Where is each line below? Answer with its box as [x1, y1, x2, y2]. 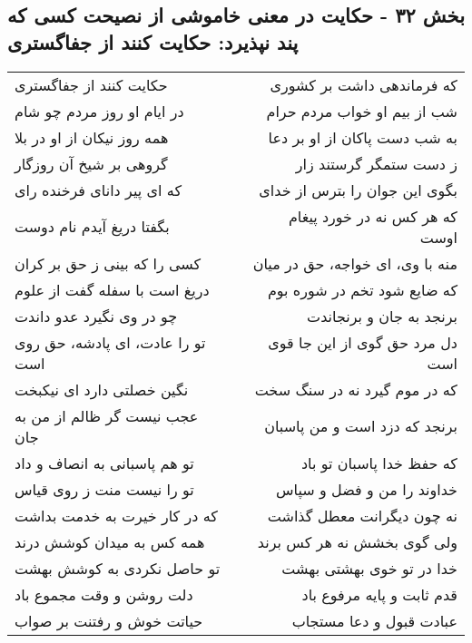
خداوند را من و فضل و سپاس [276, 478, 457, 500]
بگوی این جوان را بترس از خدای [259, 179, 457, 200]
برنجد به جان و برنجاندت [307, 305, 457, 326]
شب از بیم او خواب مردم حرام [266, 100, 457, 122]
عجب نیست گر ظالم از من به [15, 404, 199, 426]
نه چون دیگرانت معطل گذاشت [267, 504, 457, 526]
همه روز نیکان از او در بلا [15, 126, 169, 148]
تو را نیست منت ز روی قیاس [15, 478, 194, 500]
